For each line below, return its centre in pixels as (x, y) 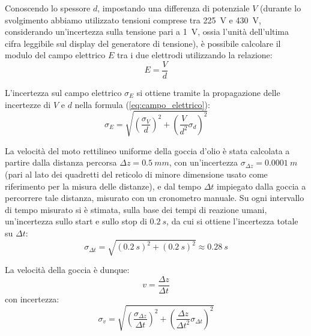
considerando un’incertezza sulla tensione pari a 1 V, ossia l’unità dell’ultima (147, 31)
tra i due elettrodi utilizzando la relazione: (195, 55)
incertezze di (28, 104)
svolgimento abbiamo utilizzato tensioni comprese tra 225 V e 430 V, (133, 19)
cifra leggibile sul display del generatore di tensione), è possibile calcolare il (143, 43)
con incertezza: (32, 298)
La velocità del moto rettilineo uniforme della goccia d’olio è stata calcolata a (147, 150)
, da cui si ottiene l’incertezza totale (232, 221)
